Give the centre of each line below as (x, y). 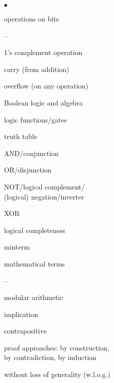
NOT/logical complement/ (45, 186)
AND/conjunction (31, 153)
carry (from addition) (37, 69)
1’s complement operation (43, 52)
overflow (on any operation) (46, 86)
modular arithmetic (34, 297)
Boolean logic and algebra (44, 102)
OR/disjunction (28, 170)
